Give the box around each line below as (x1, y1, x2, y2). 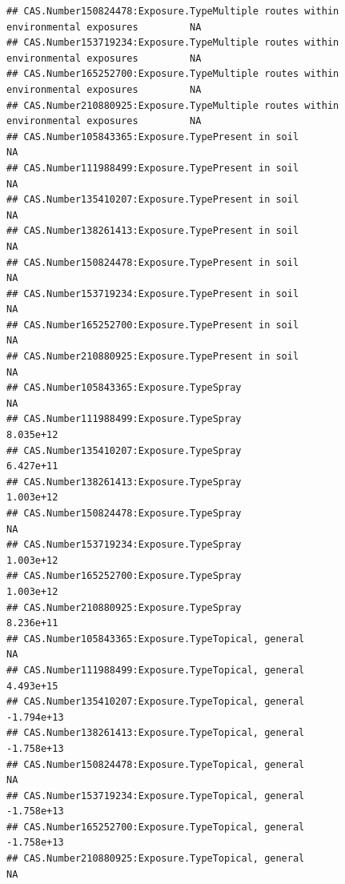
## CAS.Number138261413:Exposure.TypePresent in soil (6, 225, 299, 237)
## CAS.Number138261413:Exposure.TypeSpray (6, 476, 242, 488)
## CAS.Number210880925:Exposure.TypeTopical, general (6, 853, 305, 865)
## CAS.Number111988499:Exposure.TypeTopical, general (6, 664, 305, 676)
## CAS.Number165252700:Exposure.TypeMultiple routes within (6, 68, 339, 80)
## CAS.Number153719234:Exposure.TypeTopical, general (6, 790, 305, 802)
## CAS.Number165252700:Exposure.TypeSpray (6, 570, 242, 582)
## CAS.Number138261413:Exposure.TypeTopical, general (6, 727, 305, 739)
